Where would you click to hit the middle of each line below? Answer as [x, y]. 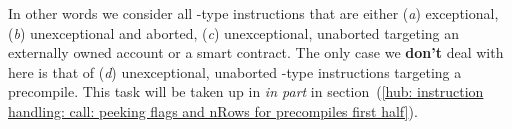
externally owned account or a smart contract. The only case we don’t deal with [256, 52]
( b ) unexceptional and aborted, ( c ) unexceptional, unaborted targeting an [233, 32]
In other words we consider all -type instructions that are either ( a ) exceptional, [253, 13]
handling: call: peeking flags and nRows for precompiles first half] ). [213, 110]
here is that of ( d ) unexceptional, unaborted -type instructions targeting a [235, 71]
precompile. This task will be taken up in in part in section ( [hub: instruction [246, 91]
